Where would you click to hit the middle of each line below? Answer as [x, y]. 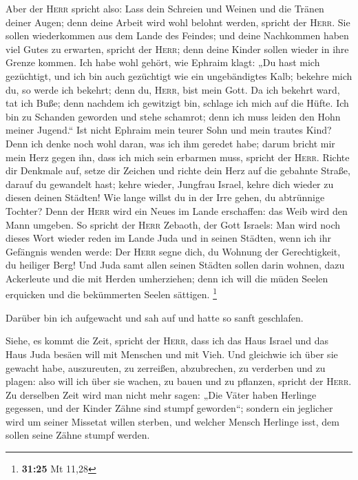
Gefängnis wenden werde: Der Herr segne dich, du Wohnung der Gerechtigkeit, [173, 251]
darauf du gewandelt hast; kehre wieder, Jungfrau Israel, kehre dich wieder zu [170, 184]
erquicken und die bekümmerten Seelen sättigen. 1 [111, 293]
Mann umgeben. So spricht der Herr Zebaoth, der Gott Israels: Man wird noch [173, 224]
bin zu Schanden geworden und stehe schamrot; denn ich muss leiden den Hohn [173, 116]
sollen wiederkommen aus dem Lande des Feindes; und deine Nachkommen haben [177, 35]
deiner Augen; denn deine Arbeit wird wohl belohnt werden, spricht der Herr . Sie [178, 22]
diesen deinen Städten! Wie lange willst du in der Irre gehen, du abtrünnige [165, 197]
